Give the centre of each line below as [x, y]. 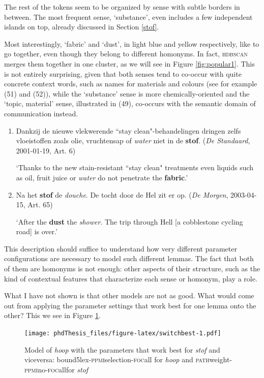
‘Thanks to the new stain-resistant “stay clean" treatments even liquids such [135, 167]
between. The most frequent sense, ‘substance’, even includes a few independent [128, 17]
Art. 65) [40, 204]
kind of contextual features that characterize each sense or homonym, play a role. [131, 278]
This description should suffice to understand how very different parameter [121, 248]
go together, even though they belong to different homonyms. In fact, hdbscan [126, 54]
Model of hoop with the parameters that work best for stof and [122, 349]
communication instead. [41, 113]
